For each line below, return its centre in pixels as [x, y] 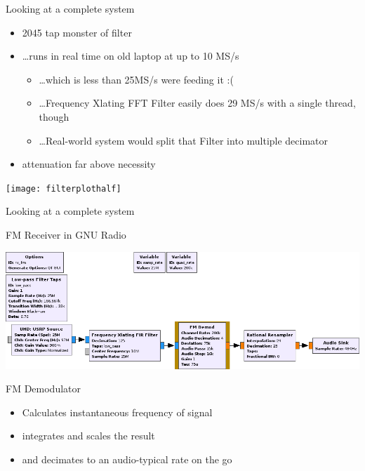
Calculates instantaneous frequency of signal [117, 412]
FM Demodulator [44, 389]
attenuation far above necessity [89, 164]
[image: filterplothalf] [64, 188]
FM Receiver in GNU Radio [66, 234]
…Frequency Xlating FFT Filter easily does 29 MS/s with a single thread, [197, 103]
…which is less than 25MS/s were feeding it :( [136, 79]
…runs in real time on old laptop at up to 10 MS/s [131, 56]
